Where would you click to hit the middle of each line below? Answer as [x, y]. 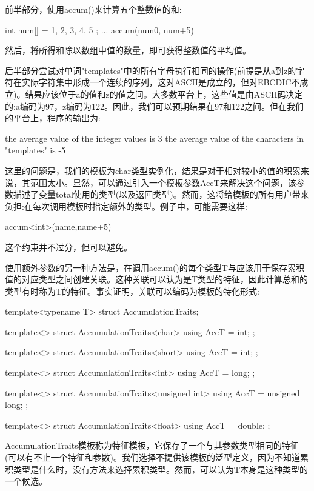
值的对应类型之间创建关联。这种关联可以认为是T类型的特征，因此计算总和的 [157, 279]
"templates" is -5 [35, 150]
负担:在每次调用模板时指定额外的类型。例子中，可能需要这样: [126, 206]
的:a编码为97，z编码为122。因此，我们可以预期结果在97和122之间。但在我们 [155, 106]
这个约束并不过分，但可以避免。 [68, 246]
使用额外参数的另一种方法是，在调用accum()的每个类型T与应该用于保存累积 [155, 267]
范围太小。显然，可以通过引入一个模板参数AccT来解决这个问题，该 [163, 182]
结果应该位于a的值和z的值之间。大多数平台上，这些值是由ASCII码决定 [164, 94]
